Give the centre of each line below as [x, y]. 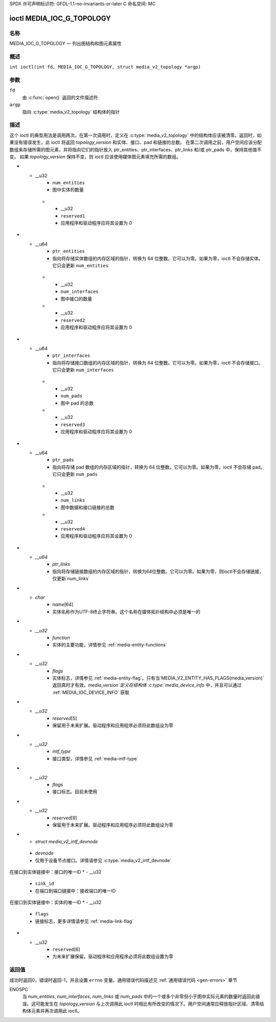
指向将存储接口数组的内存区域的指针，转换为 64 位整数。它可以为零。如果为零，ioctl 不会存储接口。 [158, 363]
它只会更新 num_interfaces [83, 370]
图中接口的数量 [76, 299]
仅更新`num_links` [71, 579]
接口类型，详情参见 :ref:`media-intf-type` [95, 758]
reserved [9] [65, 818]
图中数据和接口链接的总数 [87, 507]
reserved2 [73, 320]
